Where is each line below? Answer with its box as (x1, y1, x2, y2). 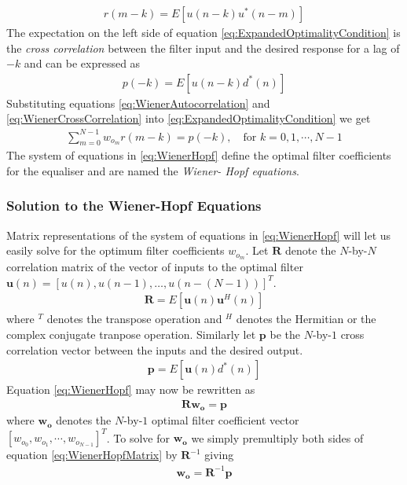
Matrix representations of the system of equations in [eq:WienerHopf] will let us (6, 226, 391, 243)
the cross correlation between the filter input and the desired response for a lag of (6, 39, 400, 56)
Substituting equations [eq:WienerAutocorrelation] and (6, 94, 270, 111)
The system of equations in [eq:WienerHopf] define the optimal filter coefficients (6, 147, 391, 164)
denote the (284, 242, 336, 259)
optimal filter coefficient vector (151, 412, 299, 428)
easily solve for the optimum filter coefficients (6, 242, 225, 259)
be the (269, 326, 300, 343)
